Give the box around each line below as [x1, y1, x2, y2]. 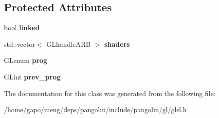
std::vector [4, 39, 35, 49]
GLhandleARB [46, 39, 91, 49]
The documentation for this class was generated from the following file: [4, 88, 216, 98]
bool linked [4, 22, 40, 33]
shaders [104, 39, 130, 49]
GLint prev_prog [4, 71, 61, 81]
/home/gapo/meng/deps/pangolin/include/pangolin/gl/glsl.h [4, 104, 187, 115]
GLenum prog [4, 55, 48, 65]
